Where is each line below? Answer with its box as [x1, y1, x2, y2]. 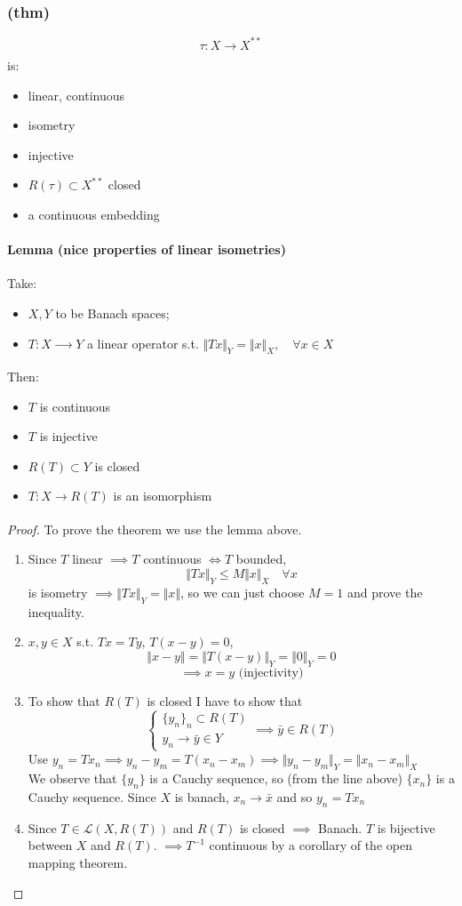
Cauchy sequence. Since [28, 787, 156, 806]
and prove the [346, 582, 423, 601]
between [28, 836, 73, 854]
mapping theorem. [28, 853, 128, 871]
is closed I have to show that [147, 691, 303, 710]
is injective [39, 427, 98, 445]
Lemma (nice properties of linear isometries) [7, 240, 286, 259]
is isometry [28, 582, 88, 601]
